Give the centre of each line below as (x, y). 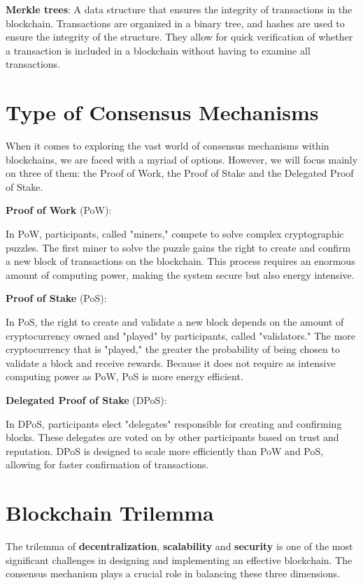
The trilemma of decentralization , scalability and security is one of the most (179, 546)
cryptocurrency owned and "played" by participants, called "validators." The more (181, 335)
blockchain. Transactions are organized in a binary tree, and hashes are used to (175, 23)
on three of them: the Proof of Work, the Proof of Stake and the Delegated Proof (180, 173)
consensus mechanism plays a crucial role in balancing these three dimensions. (173, 573)
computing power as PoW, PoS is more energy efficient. (124, 376)
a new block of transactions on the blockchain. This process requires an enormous (180, 261)
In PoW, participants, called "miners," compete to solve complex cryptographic (175, 234)
